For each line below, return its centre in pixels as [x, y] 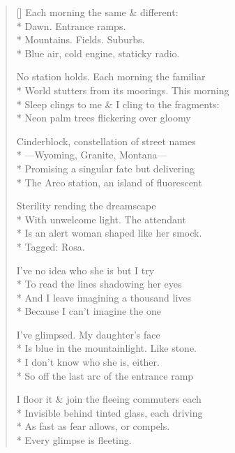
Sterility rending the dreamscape [86, 206]
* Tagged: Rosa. [51, 246]
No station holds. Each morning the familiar [111, 76]
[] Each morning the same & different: [97, 12]
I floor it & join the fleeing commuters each [109, 399]
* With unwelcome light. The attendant [101, 219]
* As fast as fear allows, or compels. [93, 426]
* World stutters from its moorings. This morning [123, 90]
